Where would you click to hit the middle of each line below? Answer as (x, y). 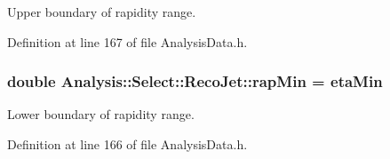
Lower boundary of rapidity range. (101, 114)
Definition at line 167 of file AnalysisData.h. (127, 41)
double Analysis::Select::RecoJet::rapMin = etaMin (195, 81)
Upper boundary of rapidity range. (102, 12)
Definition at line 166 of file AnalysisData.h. (127, 144)
